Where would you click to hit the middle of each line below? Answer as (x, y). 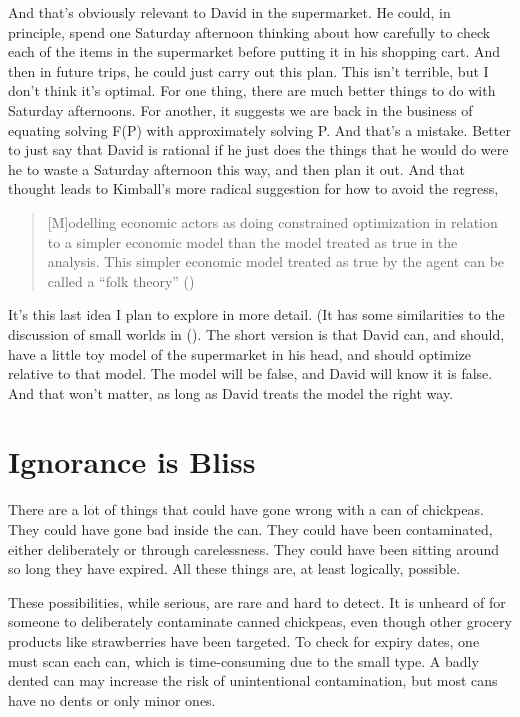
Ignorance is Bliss (132, 461)
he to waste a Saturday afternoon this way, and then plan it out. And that (236, 168)
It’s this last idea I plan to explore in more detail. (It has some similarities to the (256, 314)
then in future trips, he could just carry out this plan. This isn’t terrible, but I (248, 70)
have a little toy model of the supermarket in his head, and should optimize (240, 353)
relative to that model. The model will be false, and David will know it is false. (250, 373)
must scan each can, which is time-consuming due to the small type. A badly (243, 660)
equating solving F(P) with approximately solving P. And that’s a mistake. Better (259, 129)
